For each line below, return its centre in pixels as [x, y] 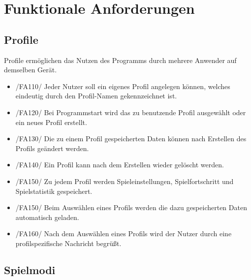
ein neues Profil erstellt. [51, 122]
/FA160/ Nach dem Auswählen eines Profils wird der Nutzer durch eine [124, 233]
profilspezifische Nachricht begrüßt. [68, 243]
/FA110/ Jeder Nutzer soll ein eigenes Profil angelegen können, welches [123, 86]
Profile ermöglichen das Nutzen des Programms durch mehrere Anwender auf [120, 60]
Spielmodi [30, 269]
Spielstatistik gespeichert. [54, 191]
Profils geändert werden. [52, 148]
